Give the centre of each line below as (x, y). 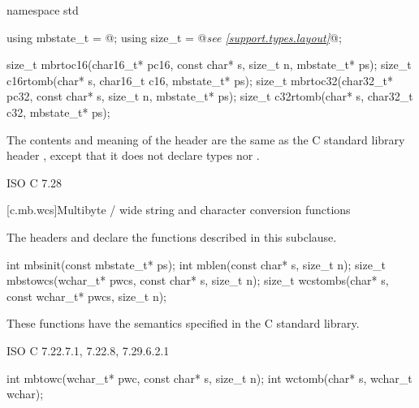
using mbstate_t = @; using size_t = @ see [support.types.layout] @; (174, 37)
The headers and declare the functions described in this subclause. (172, 236)
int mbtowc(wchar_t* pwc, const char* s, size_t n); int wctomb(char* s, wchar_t (209, 378)
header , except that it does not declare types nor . (133, 155)
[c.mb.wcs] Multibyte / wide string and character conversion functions (179, 210)
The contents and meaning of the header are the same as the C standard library (206, 139)
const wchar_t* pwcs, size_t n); (87, 296)
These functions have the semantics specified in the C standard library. (183, 323)
